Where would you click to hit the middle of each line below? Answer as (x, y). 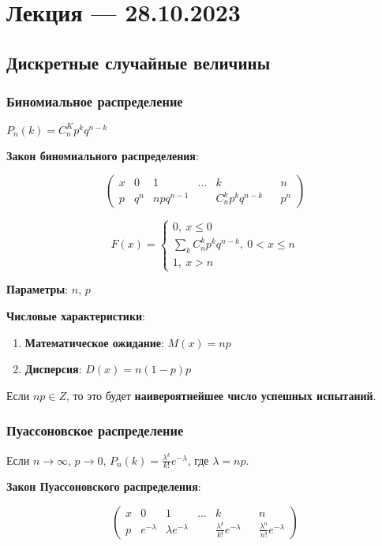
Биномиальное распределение (95, 101)
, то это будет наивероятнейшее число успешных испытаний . (221, 395)
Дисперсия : (53, 369)
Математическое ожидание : (94, 342)
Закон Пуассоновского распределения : (104, 486)
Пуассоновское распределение (95, 430)
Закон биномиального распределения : (103, 155)
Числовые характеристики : (76, 315)
